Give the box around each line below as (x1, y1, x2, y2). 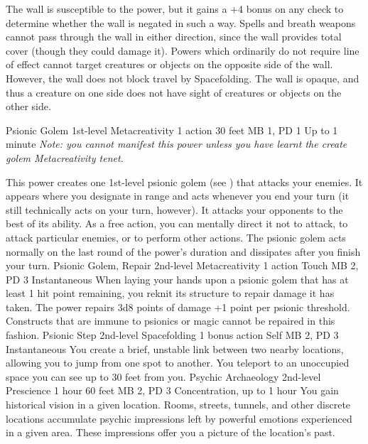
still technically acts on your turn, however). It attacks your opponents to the (6, 202, 343, 217)
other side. (6, 99, 51, 114)
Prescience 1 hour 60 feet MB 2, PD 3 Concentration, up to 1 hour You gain (6, 383, 339, 398)
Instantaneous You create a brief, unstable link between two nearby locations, (6, 341, 344, 356)
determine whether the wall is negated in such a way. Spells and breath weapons (6, 15, 356, 30)
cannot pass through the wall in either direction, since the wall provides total (6, 29, 342, 44)
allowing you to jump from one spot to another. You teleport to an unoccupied (6, 355, 350, 370)
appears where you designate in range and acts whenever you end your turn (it (6, 188, 350, 203)
